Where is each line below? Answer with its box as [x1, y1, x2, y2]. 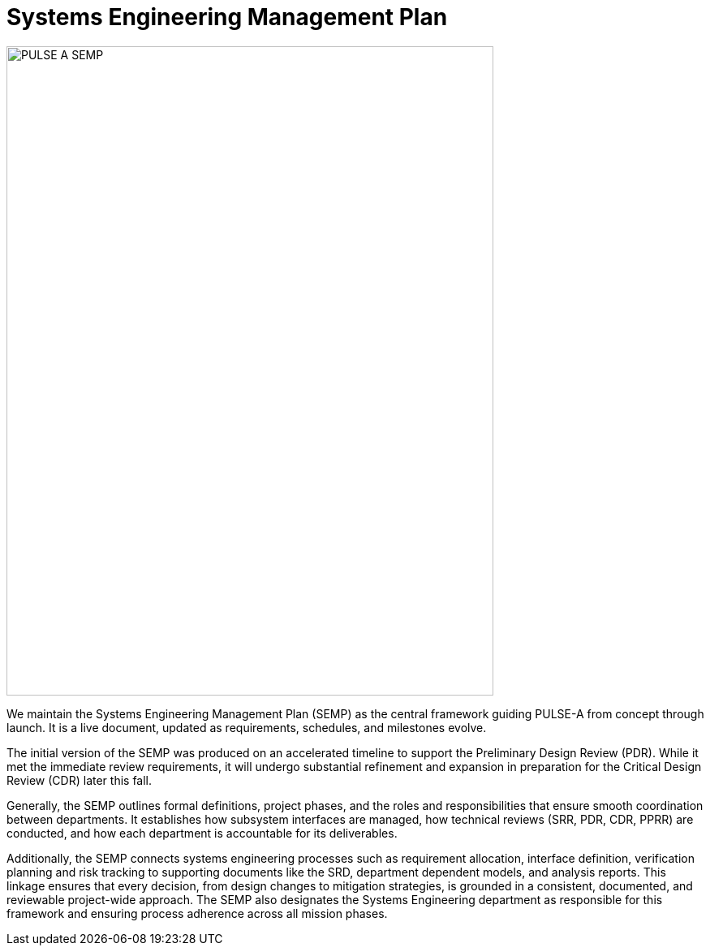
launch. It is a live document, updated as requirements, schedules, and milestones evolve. [6, 720, 487, 734]
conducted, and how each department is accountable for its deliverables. [6, 825, 398, 840]
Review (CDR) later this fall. [6, 773, 153, 787]
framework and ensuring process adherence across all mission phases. [6, 906, 388, 920]
